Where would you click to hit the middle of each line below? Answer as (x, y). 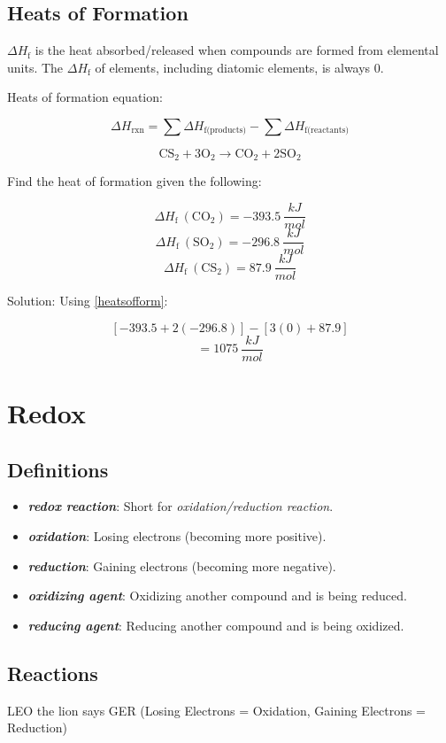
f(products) (225, 131)
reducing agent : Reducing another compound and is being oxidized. (216, 625)
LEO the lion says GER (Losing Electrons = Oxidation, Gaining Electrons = (217, 710)
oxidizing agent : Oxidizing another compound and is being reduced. (217, 596)
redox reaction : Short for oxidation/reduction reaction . (181, 506)
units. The (35, 67)
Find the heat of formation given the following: (135, 181)
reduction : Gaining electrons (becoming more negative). (182, 565)
